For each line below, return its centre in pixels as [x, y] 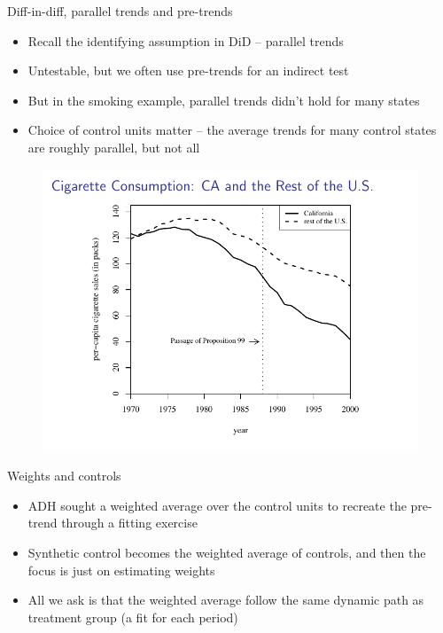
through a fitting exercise [129, 523]
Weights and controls [64, 476]
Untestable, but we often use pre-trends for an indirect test [188, 70]
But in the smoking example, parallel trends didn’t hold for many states [224, 100]
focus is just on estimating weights [121, 570]
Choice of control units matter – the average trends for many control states [232, 130]
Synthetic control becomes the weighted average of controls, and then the [227, 552]
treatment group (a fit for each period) [133, 617]
